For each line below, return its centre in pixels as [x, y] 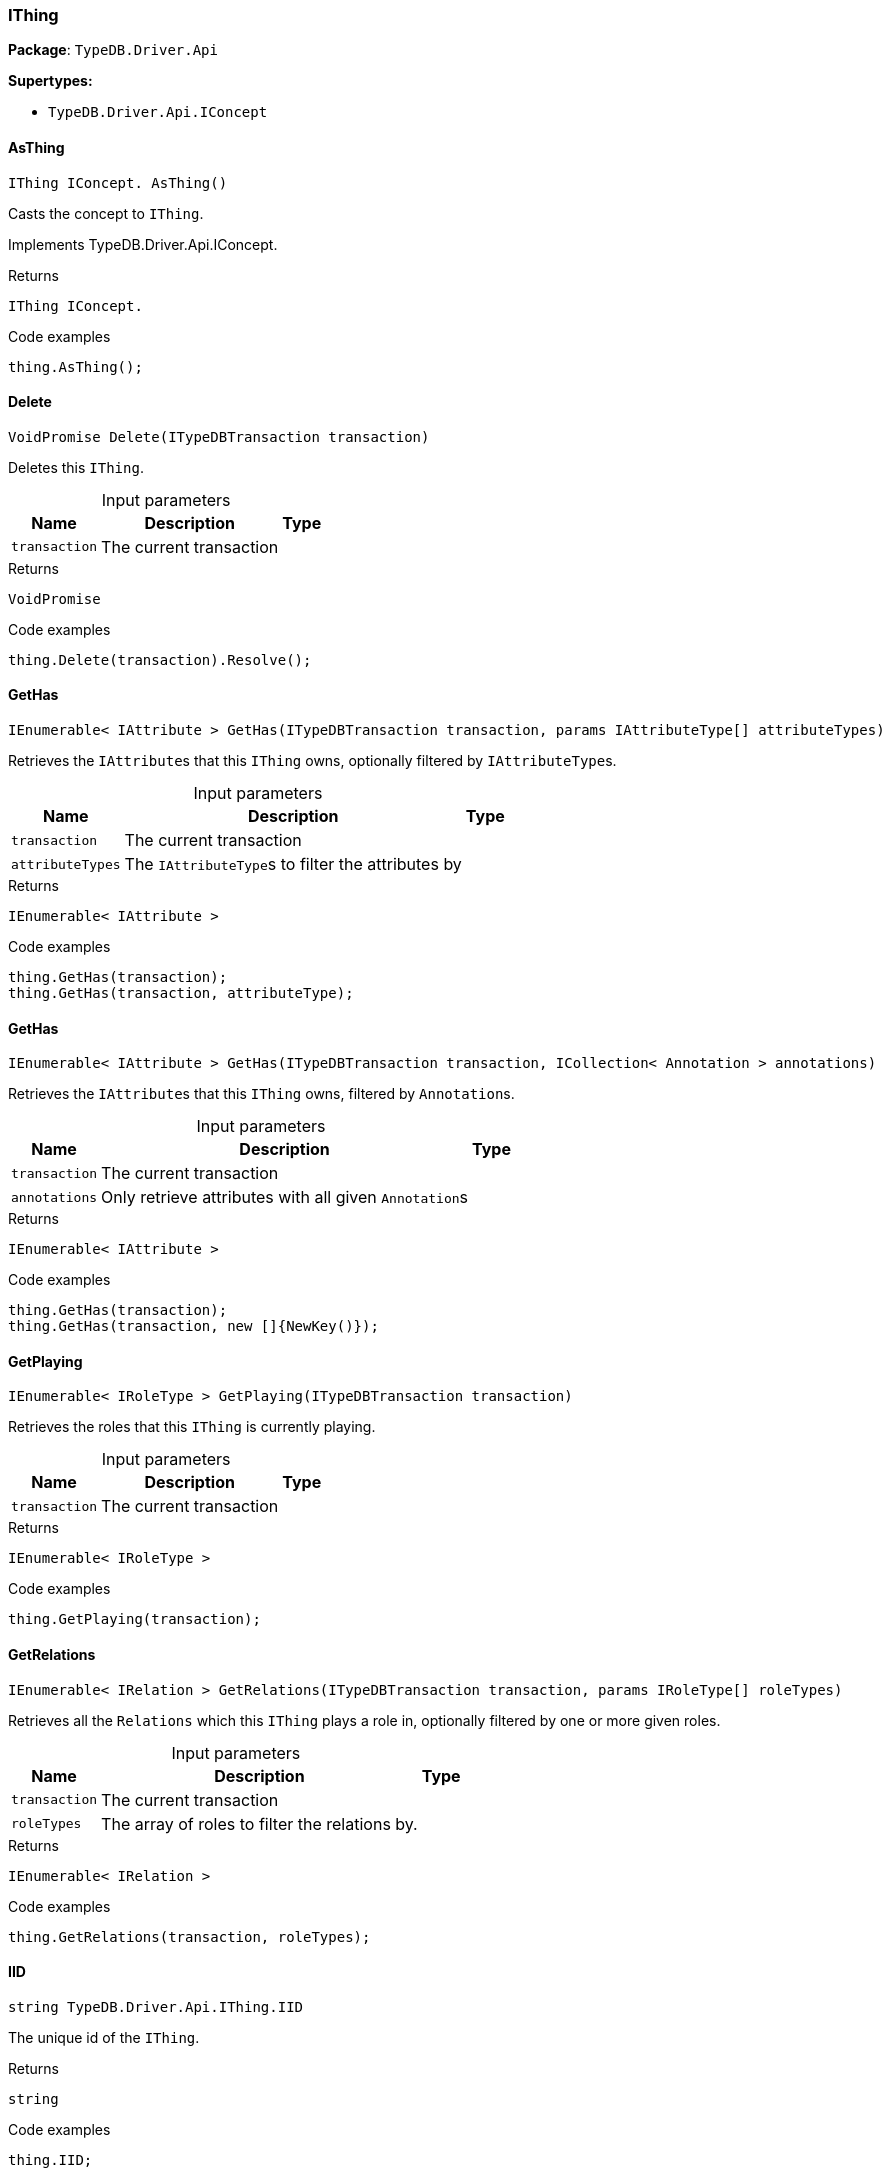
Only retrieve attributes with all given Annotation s [285, 1197]
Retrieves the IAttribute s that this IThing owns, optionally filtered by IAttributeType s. [312, 761]
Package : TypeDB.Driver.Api [113, 50]
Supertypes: [50, 81]
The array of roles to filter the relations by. [259, 1823]
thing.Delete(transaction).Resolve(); [160, 659]
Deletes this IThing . [76, 467]
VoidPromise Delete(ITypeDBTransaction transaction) [219, 436]
